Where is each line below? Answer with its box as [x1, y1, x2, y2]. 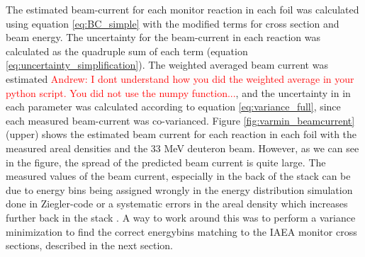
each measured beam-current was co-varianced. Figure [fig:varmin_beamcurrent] [6, 113, 355, 127]
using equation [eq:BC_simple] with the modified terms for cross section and [6, 16, 339, 30]
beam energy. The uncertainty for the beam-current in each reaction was [6, 30, 321, 45]
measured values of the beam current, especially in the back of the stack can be [6, 169, 351, 183]
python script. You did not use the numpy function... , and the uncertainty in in [6, 85, 351, 100]
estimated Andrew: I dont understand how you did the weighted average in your [6, 71, 354, 86]
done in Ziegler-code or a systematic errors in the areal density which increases [6, 196, 348, 211]
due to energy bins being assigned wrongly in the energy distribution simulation [6, 182, 353, 197]
